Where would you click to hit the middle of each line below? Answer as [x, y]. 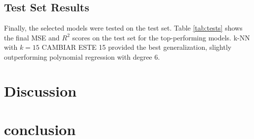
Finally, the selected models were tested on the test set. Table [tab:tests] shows [123, 28]
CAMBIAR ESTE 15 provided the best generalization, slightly [137, 47]
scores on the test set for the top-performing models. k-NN [161, 37]
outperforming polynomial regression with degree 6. [82, 56]
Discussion [40, 90]
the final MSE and [32, 37]
